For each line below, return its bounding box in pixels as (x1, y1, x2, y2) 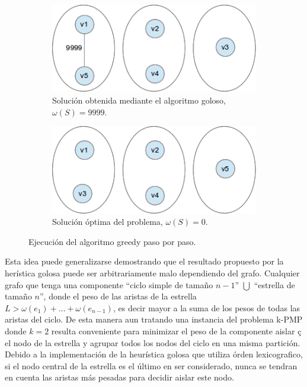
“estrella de (254, 278, 295, 291)
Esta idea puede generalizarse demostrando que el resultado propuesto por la (5, 255, 284, 267)
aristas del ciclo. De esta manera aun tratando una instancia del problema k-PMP (5, 313, 303, 325)
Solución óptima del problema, (52, 215, 163, 228)
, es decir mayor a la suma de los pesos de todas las (113, 301, 300, 314)
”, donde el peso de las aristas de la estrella (39, 290, 197, 302)
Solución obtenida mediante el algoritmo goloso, (52, 94, 226, 107)
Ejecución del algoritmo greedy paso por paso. (28, 235, 196, 247)
